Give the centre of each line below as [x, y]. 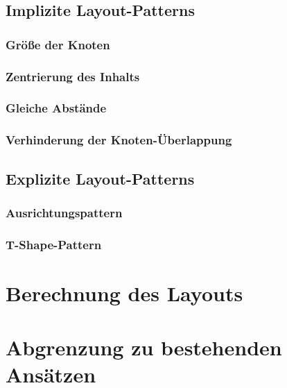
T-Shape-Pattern [54, 244]
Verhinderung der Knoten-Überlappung [119, 140]
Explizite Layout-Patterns [100, 178]
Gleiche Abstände [56, 108]
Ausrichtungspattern [64, 212]
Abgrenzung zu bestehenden [144, 347]
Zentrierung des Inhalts [73, 76]
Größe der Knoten [58, 44]
